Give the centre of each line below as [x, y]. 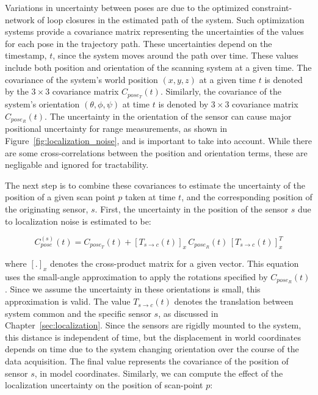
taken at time [150, 197]
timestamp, [26, 55]
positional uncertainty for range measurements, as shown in [116, 129]
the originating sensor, [47, 209]
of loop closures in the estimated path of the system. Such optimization [171, 19]
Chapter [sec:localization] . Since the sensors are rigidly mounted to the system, [153, 325]
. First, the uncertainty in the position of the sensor [192, 209]
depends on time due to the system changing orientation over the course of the [152, 349]
